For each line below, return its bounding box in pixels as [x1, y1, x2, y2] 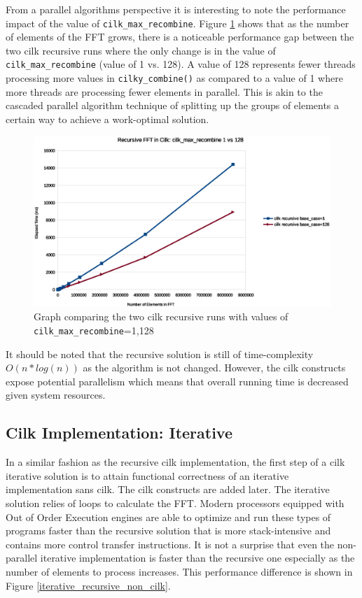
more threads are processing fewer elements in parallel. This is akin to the [6, 84, 323, 99]
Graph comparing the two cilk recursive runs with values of [34, 309, 288, 324]
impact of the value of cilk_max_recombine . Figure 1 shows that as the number [6, 15, 349, 30]
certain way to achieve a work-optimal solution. [6, 111, 209, 126]
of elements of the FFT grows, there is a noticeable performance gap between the [6, 29, 354, 44]
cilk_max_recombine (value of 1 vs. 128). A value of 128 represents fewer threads [6, 57, 356, 71]
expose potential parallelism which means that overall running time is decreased [6, 373, 349, 388]
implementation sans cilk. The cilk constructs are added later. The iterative [6, 482, 330, 497]
